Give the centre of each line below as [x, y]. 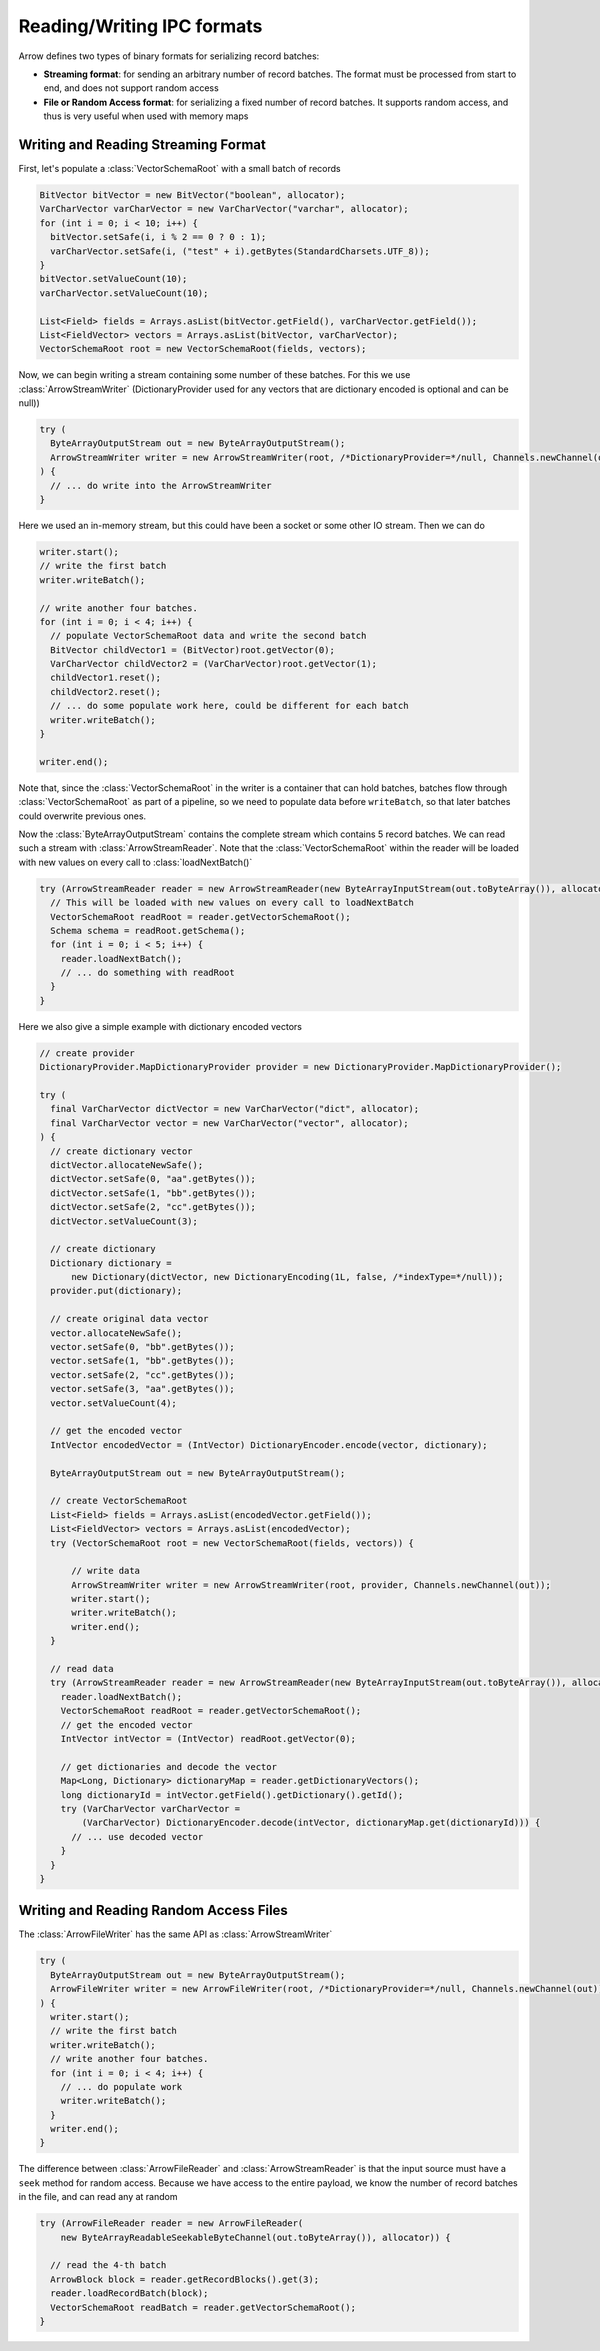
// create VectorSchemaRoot [119, 1501]
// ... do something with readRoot [147, 973]
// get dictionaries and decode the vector [168, 1766]
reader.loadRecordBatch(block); [129, 2293]
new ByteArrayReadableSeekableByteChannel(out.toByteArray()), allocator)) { [256, 2237]
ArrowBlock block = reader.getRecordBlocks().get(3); [185, 2279]
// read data [82, 1669]
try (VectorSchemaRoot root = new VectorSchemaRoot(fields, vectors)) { [232, 1543]
